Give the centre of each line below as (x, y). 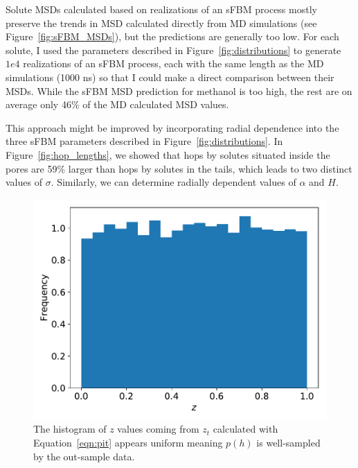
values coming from (158, 429)
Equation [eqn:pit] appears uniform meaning (128, 442)
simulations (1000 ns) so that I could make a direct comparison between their (170, 77)
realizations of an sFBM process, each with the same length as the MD (173, 63)
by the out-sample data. (84, 456)
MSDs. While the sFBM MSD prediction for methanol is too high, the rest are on (179, 90)
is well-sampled (288, 442)
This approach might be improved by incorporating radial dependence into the (172, 127)
